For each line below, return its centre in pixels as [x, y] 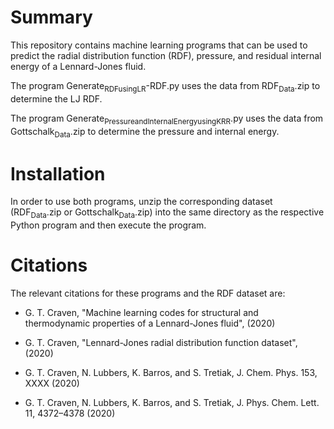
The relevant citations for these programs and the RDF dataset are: [148, 293]
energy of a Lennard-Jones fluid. [78, 66]
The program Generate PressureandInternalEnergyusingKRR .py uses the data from [167, 119]
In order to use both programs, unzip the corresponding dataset [141, 202]
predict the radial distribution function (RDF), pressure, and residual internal [166, 55]
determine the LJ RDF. [56, 98]
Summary [51, 17]
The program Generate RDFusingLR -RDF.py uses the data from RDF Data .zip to [165, 86]
